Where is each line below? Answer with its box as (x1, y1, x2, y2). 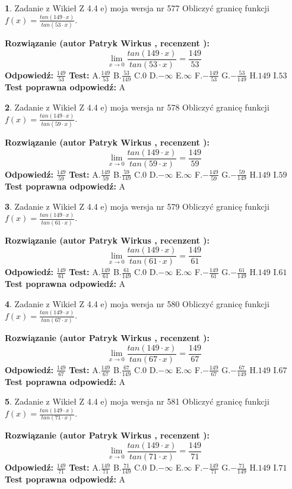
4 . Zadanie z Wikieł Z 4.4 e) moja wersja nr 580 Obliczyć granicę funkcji (5, 297, 269, 310)
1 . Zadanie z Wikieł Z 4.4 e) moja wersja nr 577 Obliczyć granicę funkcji (5, 2, 269, 14)
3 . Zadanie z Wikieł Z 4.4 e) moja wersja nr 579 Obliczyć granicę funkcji (5, 200, 269, 212)
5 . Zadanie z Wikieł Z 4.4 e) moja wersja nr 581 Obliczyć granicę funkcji (5, 395, 269, 408)
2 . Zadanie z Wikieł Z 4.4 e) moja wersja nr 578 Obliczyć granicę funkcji (5, 100, 269, 113)
